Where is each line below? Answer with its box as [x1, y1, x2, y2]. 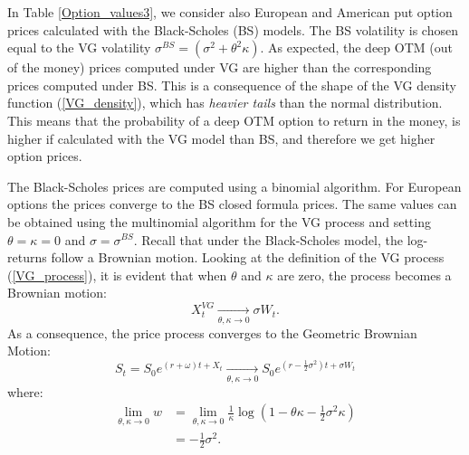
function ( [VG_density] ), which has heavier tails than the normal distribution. [7, 93, 443, 112]
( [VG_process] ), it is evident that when [7, 265, 227, 284]
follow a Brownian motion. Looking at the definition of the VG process [51, 248, 445, 267]
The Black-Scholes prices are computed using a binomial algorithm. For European [7, 176, 462, 195]
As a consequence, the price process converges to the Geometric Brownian [7, 323, 417, 342]
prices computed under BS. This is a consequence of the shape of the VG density [7, 75, 456, 94]
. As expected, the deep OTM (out [260, 38, 453, 57]
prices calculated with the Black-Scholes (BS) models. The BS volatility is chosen [7, 20, 458, 39]
